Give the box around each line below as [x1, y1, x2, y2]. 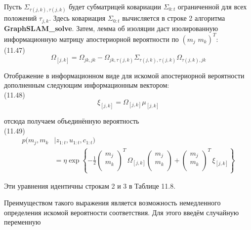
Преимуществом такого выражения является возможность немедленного [4, 197, 221, 207]
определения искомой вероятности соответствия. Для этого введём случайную [4, 207, 239, 217]
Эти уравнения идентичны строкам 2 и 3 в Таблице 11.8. [4, 181, 176, 191]
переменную [4, 217, 41, 227]
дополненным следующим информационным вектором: [4, 80, 169, 90]
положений [4, 13, 37, 23]
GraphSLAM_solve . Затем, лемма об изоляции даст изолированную [4, 23, 218, 33]
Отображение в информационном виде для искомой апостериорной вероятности [4, 70, 245, 80]
